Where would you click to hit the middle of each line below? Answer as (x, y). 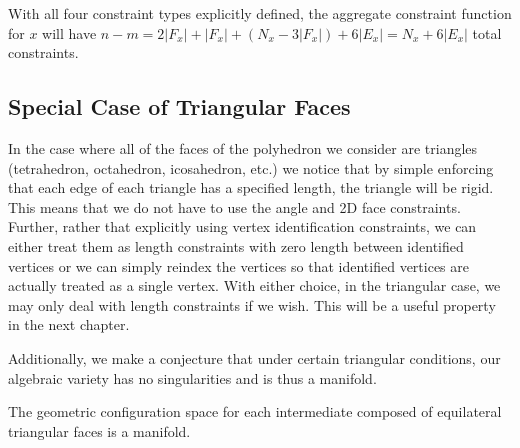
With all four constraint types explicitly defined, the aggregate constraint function (260, 13)
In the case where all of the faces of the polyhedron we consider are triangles (243, 147)
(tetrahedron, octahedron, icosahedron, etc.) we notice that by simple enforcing (251, 167)
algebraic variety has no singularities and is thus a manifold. (192, 377)
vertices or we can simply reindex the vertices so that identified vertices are (238, 265)
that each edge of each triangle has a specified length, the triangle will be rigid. (251, 187)
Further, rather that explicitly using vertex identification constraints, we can (242, 226)
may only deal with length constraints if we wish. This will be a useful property (252, 304)
